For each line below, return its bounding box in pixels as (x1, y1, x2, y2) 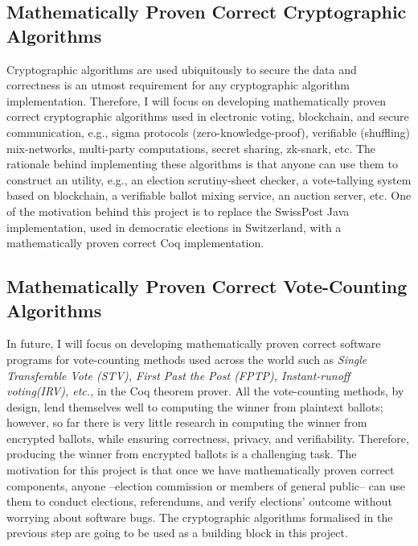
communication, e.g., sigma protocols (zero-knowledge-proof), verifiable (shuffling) (6, 123, 411, 140)
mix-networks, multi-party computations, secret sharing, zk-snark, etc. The (6, 139, 376, 156)
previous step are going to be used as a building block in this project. (6, 524, 348, 541)
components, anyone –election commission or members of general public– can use (6, 477, 405, 494)
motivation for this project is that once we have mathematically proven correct (6, 461, 395, 478)
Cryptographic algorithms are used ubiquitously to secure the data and (6, 60, 357, 77)
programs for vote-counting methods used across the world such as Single (6, 350, 367, 367)
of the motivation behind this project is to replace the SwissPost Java (6, 202, 350, 219)
